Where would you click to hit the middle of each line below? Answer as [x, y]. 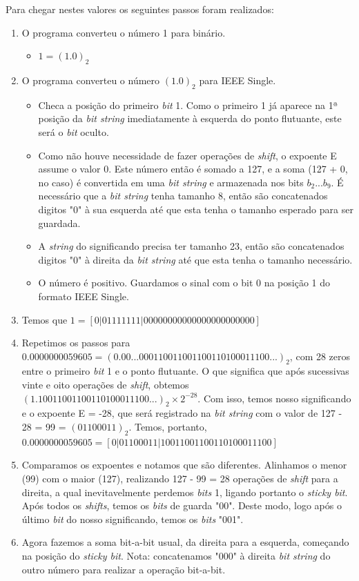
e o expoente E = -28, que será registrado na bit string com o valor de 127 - [182, 413]
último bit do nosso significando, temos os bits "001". [133, 519]
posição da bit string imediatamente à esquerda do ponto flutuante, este [190, 118]
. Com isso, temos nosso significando [274, 398]
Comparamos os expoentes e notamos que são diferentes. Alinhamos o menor [184, 465]
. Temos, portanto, [168, 427]
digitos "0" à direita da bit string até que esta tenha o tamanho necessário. [195, 259]
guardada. [59, 223]
